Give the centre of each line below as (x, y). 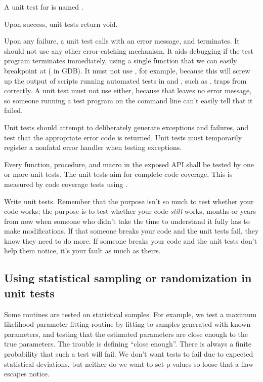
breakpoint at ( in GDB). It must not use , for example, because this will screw (127, 70)
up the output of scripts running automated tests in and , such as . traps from (125, 80)
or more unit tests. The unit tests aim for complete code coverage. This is (118, 174)
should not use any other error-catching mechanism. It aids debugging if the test (129, 50)
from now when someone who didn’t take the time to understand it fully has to (127, 221)
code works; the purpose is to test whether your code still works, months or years (130, 211)
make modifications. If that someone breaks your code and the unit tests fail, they (131, 231)
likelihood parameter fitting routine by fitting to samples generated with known (127, 324)
